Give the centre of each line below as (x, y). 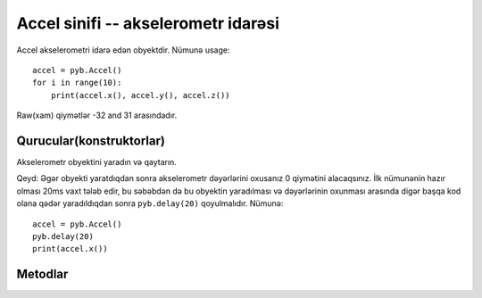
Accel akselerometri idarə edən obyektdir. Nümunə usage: (123, 50)
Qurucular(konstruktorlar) (91, 141)
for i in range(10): (77, 83)
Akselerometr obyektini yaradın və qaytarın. (97, 162)
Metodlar (42, 274)
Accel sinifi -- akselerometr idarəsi (148, 23)
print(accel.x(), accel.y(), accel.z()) (141, 95)
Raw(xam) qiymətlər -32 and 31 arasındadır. (97, 115)
